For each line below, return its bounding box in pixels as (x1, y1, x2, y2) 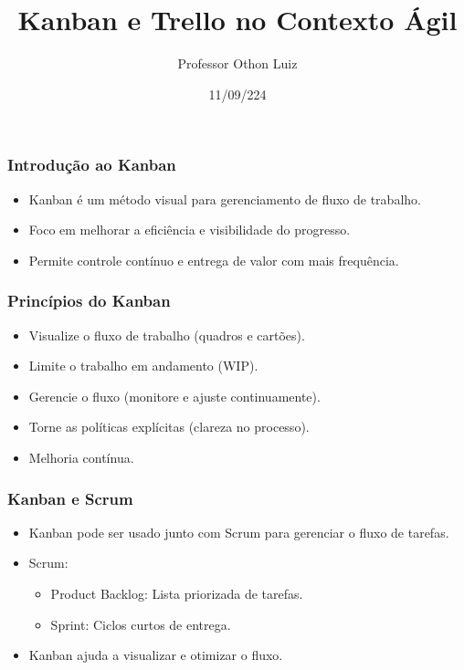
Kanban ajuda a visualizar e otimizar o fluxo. (28, 645, 283, 665)
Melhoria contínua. (28, 447, 134, 466)
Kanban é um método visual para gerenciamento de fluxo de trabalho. (28, 189, 421, 208)
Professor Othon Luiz (177, 54, 298, 73)
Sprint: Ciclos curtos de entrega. (50, 614, 231, 633)
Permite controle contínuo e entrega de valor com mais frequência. (28, 250, 399, 269)
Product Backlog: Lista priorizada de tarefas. (50, 583, 303, 602)
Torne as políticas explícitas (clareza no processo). (28, 417, 310, 436)
